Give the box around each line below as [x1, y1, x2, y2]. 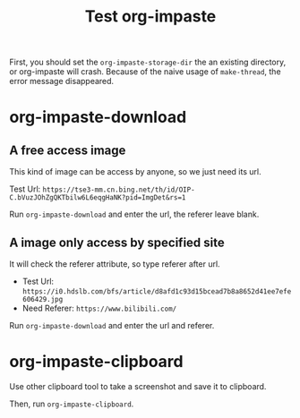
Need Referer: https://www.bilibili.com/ [21, 303, 177, 313]
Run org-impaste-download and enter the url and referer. [9, 320, 215, 330]
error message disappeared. [9, 76, 115, 87]
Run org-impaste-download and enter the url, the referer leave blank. [9, 209, 260, 220]
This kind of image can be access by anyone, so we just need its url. [9, 166, 261, 177]
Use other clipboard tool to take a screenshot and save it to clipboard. [9, 380, 267, 391]
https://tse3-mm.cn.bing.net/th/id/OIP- [42, 185, 195, 194]
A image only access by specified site [9, 235, 226, 250]
